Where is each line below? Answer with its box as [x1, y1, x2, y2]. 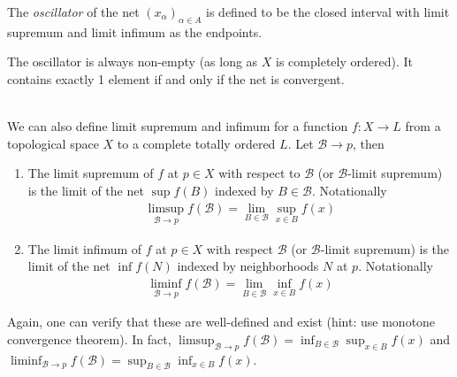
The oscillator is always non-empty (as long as [7, 52, 258, 71]
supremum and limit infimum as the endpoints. [7, 22, 263, 41]
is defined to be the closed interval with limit [206, 3, 450, 20]
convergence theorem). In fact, [7, 329, 171, 348]
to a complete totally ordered [117, 134, 276, 152]
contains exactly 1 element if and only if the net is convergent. [7, 69, 345, 88]
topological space [7, 134, 99, 152]
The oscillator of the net [7, 3, 140, 20]
